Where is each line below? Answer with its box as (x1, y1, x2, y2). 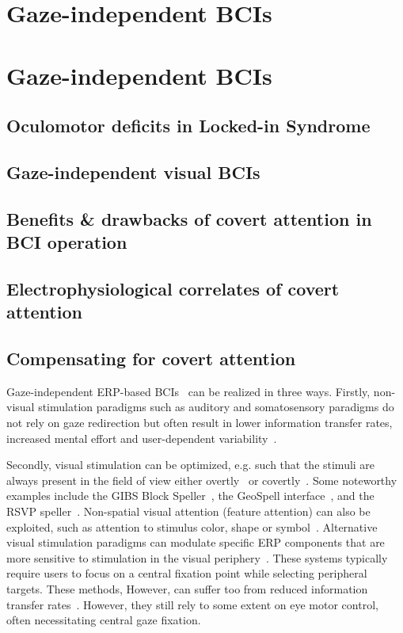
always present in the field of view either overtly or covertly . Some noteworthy (6, 471, 397, 488)
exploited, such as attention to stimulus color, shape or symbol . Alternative (6, 518, 378, 535)
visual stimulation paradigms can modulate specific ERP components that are (6, 534, 385, 551)
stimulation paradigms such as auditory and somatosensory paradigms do (38, 398, 394, 415)
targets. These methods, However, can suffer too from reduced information (6, 580, 368, 597)
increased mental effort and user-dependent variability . (6, 429, 277, 446)
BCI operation (6, 230, 127, 254)
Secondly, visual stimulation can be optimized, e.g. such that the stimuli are (6, 456, 375, 473)
